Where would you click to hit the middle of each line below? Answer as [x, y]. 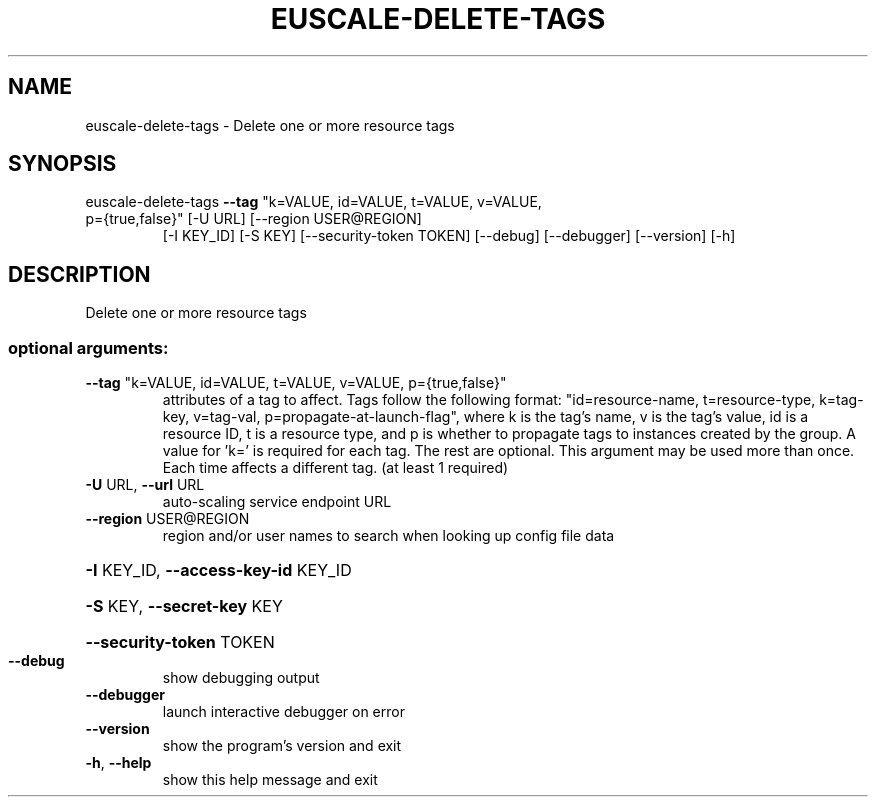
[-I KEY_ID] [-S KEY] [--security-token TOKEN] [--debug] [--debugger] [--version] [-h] [449, 236]
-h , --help [118, 763]
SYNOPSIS [62, 164]
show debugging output [241, 678]
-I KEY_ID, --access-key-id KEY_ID [218, 570]
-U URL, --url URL [145, 485]
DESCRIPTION [79, 274]
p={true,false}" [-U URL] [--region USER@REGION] [253, 219]
